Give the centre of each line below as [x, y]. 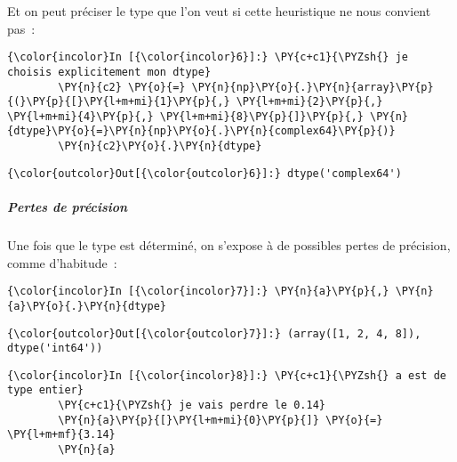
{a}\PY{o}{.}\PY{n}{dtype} [87, 306]
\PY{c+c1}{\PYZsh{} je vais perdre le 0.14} [192, 405]
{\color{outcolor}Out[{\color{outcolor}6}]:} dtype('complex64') [204, 173]
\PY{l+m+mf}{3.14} [61, 435]
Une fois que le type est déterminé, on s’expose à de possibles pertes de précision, [229, 245]
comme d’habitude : [62, 262]
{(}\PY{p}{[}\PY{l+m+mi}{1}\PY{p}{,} [119, 102]
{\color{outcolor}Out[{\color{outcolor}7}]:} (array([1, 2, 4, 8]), [214, 333]
